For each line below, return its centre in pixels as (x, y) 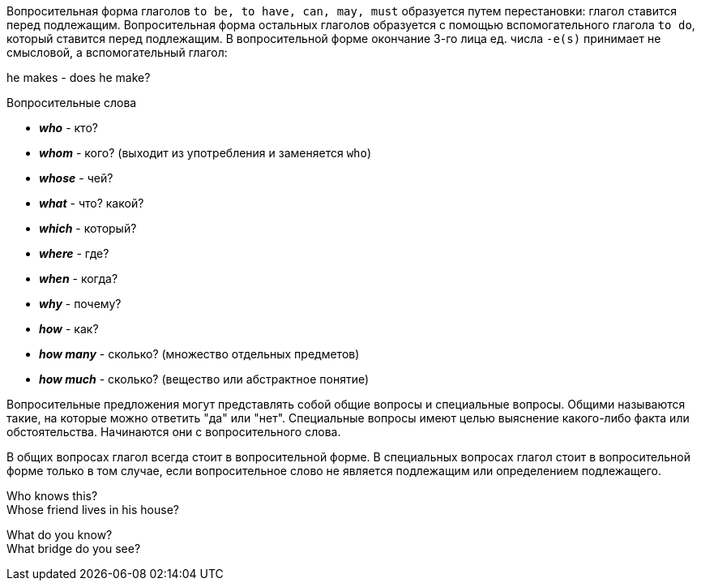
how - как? (69, 329)
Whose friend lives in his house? (93, 510)
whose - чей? (76, 178)
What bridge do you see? (74, 548)
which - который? (88, 228)
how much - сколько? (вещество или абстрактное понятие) (204, 379)
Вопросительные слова (72, 103)
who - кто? (68, 128)
